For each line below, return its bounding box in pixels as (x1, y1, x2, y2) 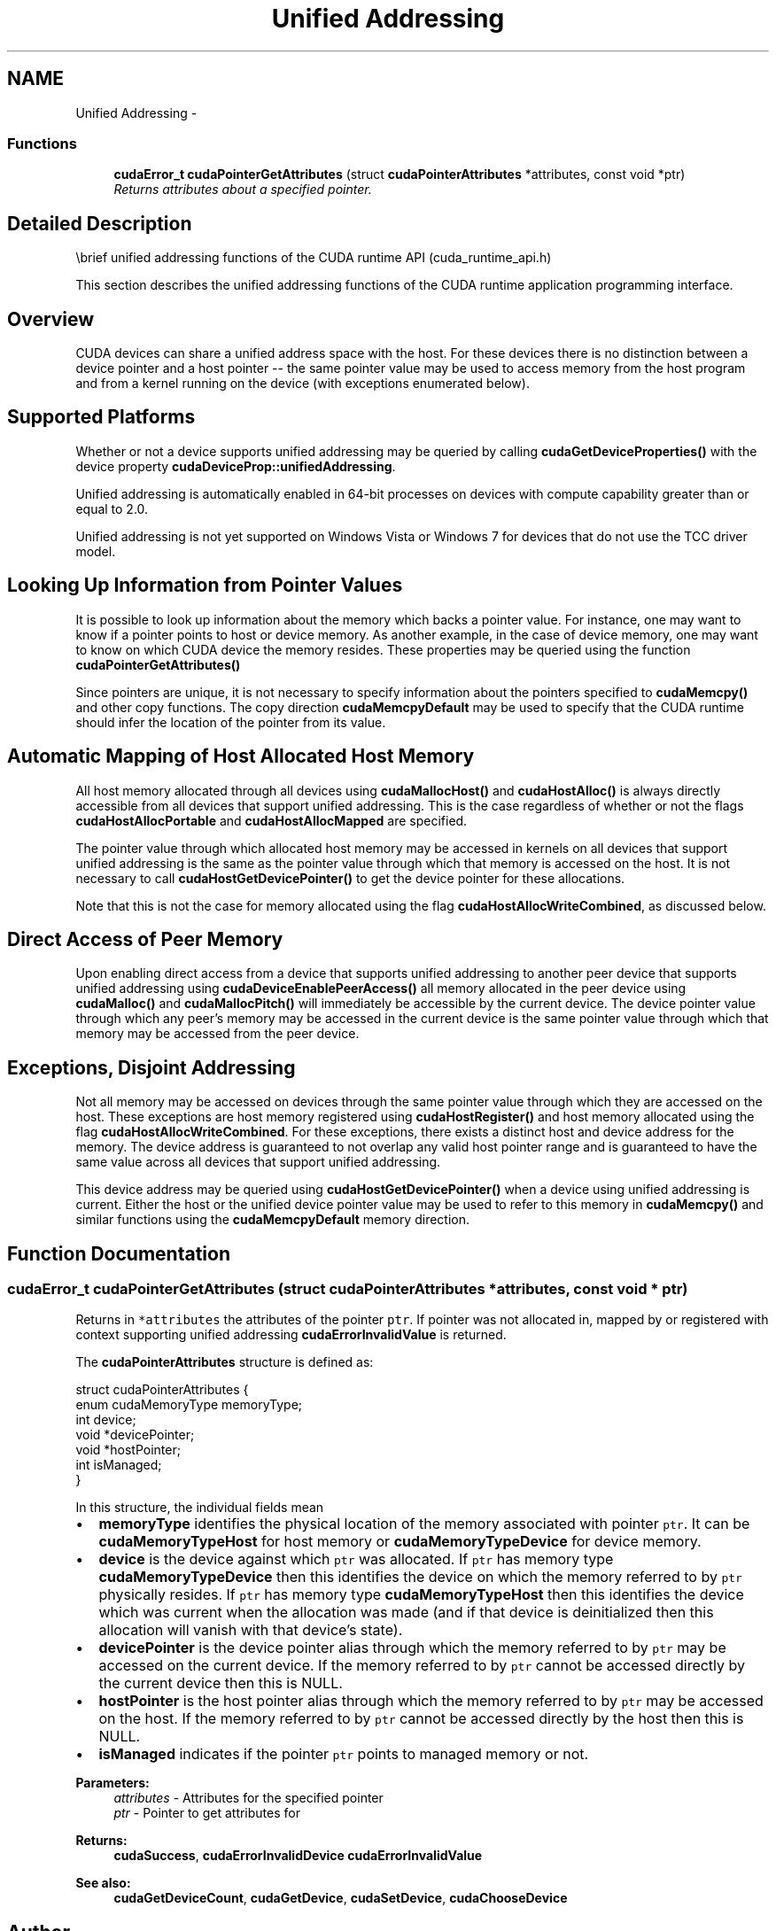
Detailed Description (7, 212, 192, 235)
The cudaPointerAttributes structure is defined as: (75, 1354, 374, 1370)
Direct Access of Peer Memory (7, 927, 283, 950)
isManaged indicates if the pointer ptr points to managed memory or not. (98, 1745, 589, 1764)
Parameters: (75, 1775, 150, 1791)
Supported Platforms (7, 406, 196, 429)
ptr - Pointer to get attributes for (113, 1805, 300, 1821)
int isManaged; (75, 1457, 162, 1473)
